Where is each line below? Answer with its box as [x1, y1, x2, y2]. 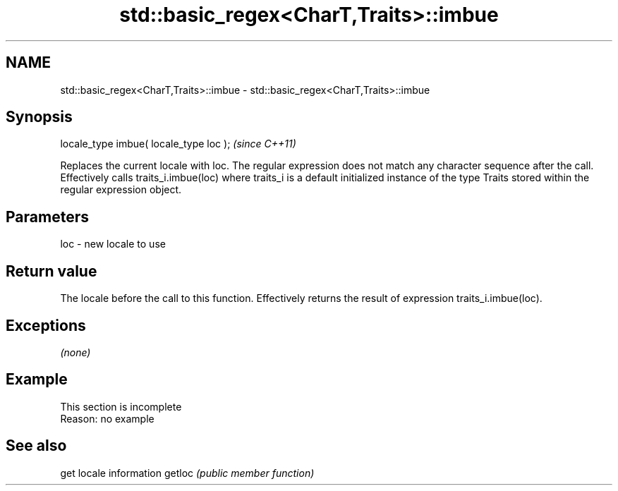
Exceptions [6, 316, 86, 334]
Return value [6, 262, 97, 280]
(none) [60, 346, 91, 358]
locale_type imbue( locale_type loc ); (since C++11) [60, 138, 296, 150]
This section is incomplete [60, 400, 182, 413]
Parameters [6, 207, 89, 226]
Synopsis [6, 108, 73, 126]
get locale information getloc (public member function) [60, 466, 315, 479]
